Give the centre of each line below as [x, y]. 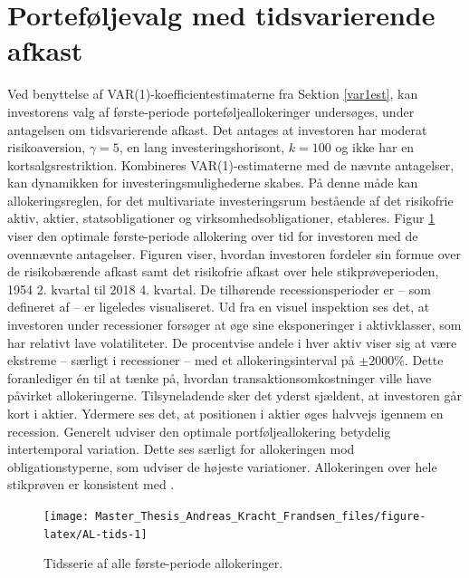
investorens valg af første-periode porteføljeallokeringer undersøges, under [211, 111]
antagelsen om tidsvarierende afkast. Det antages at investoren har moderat [217, 129]
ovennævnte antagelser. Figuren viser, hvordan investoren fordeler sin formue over [234, 253]
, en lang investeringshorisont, [202, 147]
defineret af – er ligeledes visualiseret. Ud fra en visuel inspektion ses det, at [219, 307]
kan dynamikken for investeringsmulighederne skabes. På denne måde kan [213, 183]
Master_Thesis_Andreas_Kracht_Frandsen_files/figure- [261, 516]
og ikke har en [375, 147]
